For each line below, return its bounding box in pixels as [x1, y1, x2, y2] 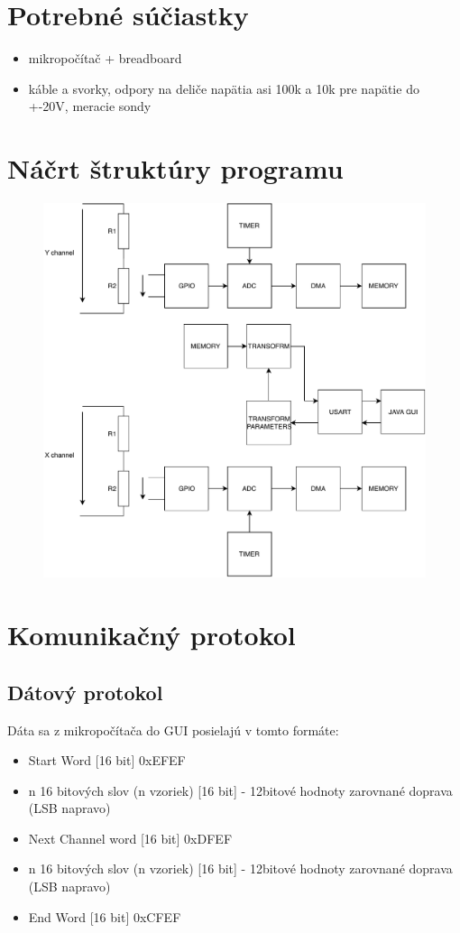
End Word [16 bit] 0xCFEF [28, 907, 181, 926]
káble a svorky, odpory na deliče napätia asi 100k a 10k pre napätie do [28, 79, 419, 97]
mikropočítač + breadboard [28, 49, 182, 68]
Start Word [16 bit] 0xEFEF [28, 751, 186, 770]
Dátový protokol [7, 678, 163, 706]
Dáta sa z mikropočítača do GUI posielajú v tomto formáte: [7, 720, 339, 739]
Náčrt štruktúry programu [7, 150, 344, 187]
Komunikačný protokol [7, 616, 296, 653]
